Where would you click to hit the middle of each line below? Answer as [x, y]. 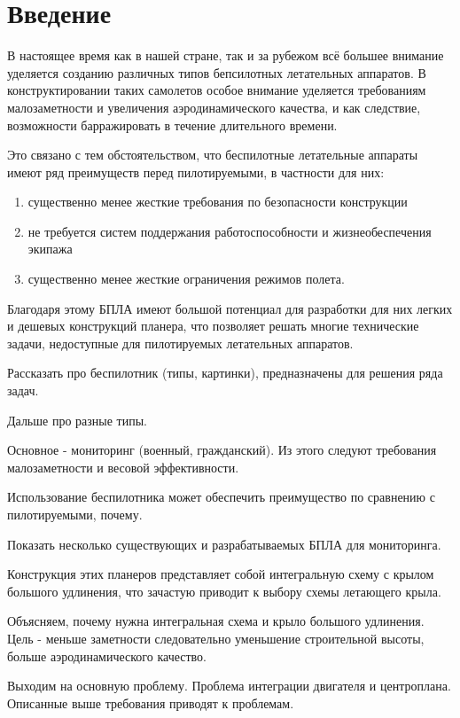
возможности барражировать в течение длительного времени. [172, 125]
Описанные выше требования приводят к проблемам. [151, 702]
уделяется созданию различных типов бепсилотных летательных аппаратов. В [217, 72]
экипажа [50, 249]
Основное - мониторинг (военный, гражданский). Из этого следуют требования [222, 450]
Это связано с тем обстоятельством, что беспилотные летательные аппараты [213, 155]
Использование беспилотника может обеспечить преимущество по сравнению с [221, 497]
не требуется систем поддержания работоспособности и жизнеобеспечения [230, 231]
